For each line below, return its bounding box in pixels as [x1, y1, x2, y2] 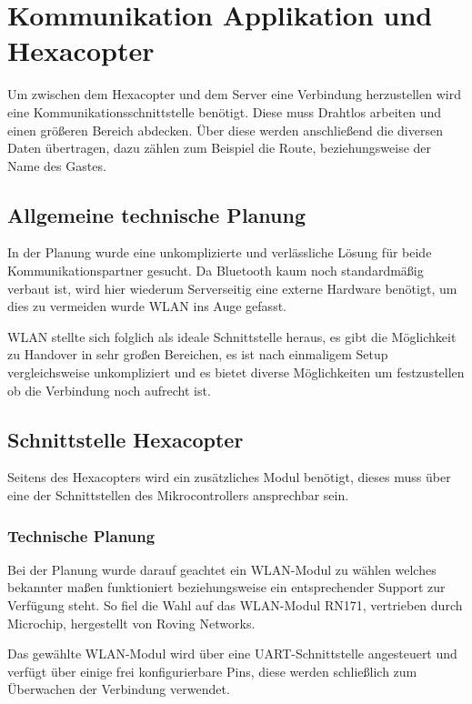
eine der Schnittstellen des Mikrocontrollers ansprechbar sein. [7, 486, 349, 505]
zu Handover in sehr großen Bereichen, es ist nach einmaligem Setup [7, 345, 388, 364]
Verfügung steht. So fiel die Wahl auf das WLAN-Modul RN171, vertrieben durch [7, 596, 463, 615]
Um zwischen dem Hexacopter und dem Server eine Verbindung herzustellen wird [7, 85, 461, 104]
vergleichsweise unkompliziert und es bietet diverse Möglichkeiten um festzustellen [7, 363, 465, 382]
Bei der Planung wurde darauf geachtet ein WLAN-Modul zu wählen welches [7, 559, 437, 578]
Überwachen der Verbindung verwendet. [7, 679, 230, 699]
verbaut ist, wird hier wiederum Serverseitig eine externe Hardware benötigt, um [7, 278, 457, 297]
